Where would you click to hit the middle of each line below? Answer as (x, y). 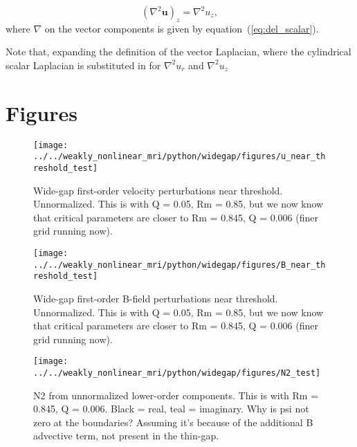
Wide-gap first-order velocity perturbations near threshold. (158, 190)
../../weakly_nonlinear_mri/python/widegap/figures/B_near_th (180, 265)
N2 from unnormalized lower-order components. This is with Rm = (176, 395)
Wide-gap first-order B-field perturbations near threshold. (156, 299)
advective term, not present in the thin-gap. (126, 436)
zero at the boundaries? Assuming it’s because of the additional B (173, 422)
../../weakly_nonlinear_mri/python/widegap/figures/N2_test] (177, 373)
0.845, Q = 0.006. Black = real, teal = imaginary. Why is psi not (171, 409)
